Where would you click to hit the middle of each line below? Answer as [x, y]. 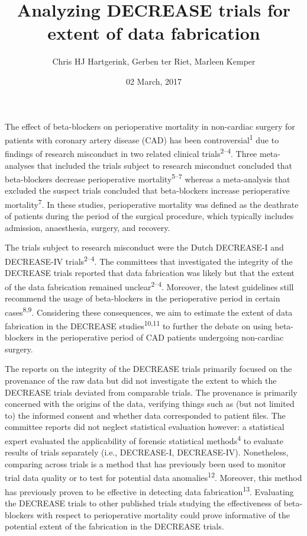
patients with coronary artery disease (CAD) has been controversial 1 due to [142, 139]
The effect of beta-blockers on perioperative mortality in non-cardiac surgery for [150, 126]
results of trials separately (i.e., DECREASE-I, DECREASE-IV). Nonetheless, [147, 452]
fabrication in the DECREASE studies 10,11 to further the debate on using [138, 325]
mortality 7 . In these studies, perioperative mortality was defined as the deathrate [152, 203]
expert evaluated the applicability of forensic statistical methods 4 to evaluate [144, 440]
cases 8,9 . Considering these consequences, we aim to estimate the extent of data [149, 311]
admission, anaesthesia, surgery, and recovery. [88, 227]
